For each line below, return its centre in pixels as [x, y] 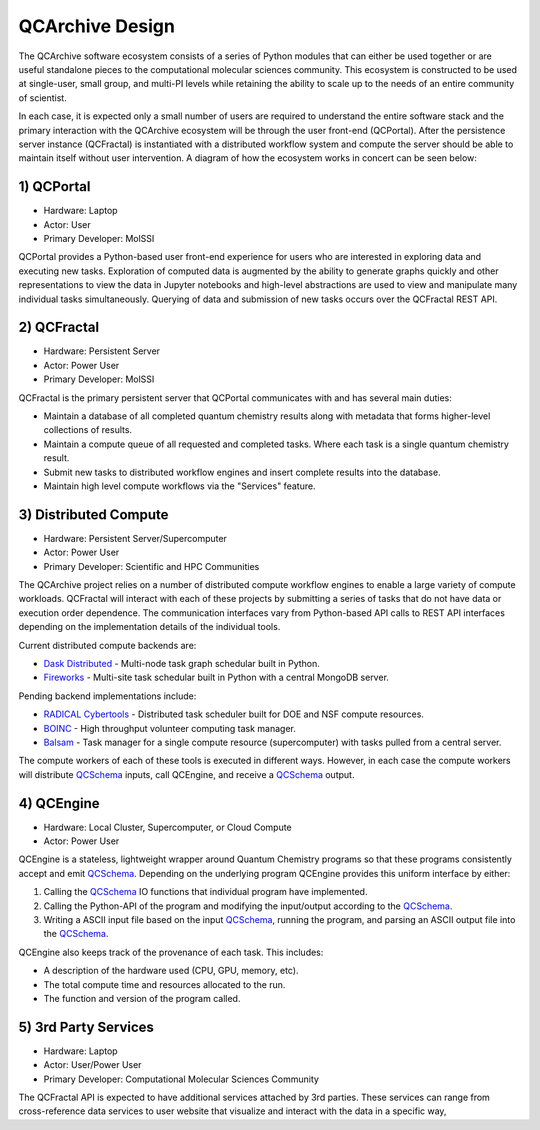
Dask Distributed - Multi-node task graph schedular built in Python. [181, 663]
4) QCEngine [59, 803]
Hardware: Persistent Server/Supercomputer [135, 538]
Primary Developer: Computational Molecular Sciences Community [181, 1079]
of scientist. [42, 97]
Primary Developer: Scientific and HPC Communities [151, 566]
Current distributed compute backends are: [107, 645]
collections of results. [88, 430]
